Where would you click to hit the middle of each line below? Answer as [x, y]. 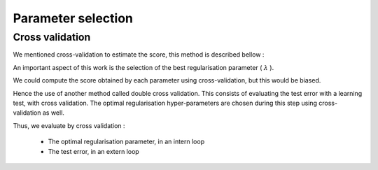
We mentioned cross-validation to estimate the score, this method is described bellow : [139, 55]
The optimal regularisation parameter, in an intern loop [126, 142]
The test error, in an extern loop [93, 151]
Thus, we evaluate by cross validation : [69, 125]
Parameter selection [73, 18]
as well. [53, 113]
